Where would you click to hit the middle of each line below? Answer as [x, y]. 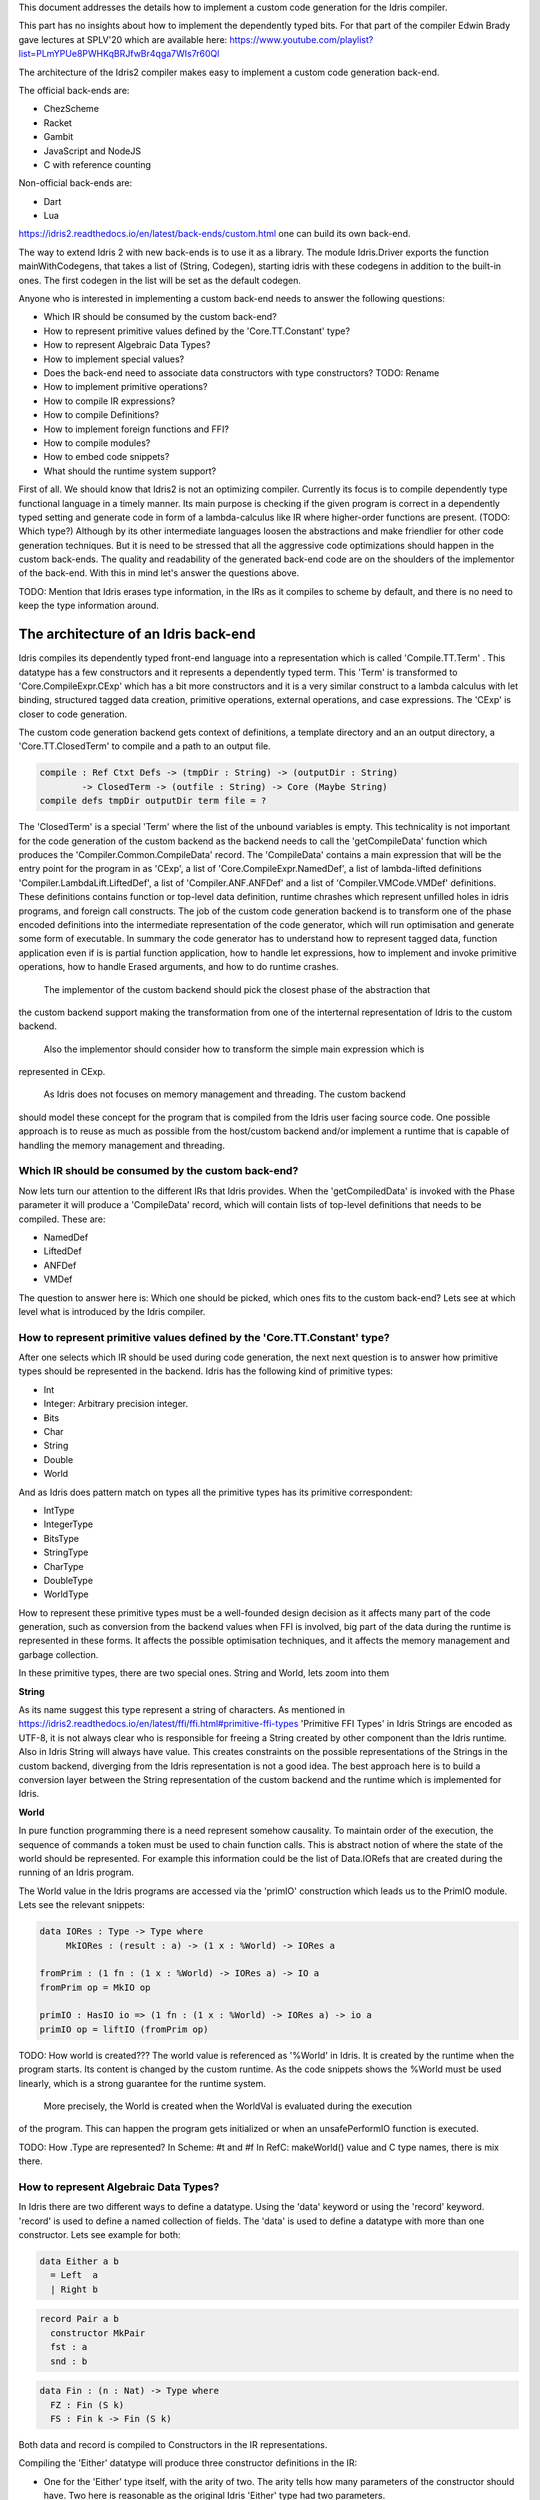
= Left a [74, 2275]
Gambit [58, 137]
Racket [57, 122]
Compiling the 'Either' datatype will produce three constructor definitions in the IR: [188, 2463]
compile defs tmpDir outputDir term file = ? [153, 801]
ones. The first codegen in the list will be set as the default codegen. [160, 280]
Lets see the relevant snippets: [81, 1905]
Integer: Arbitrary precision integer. [116, 1404]
